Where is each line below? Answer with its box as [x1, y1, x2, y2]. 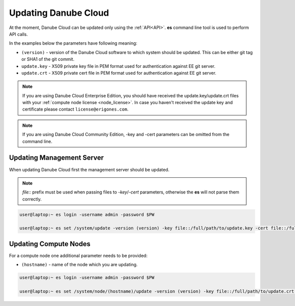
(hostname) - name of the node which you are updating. [21, 262, 138, 268]
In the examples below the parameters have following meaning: [9, 40, 138, 46]
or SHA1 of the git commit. [21, 56, 75, 62]
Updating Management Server [9, 154, 104, 162]
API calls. [9, 31, 28, 37]
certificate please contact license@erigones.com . [22, 106, 129, 112]
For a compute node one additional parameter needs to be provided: [9, 252, 147, 258]
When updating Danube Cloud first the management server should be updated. [9, 167, 170, 172]
